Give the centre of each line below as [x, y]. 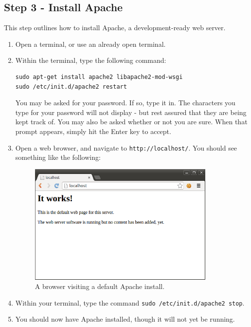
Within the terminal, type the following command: [91, 60]
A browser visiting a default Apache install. [100, 286]
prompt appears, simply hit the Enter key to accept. [93, 131]
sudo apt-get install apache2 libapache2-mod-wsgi [99, 77]
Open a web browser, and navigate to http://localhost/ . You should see [126, 147]
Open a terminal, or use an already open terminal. [90, 44]
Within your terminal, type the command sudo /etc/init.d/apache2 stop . [130, 302]
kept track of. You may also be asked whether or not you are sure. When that [131, 122]
